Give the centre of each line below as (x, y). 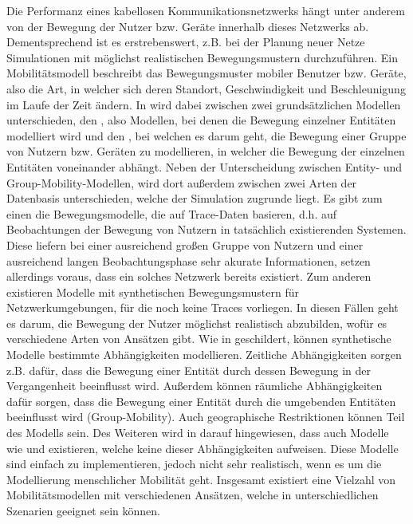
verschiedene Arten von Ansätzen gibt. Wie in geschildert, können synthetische (199, 339)
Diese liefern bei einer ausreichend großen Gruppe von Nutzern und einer (185, 244)
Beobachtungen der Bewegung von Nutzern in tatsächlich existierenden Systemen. (206, 229)
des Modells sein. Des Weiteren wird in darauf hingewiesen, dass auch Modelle (198, 433)
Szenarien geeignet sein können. (84, 510)
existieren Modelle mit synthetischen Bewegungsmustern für (153, 292)
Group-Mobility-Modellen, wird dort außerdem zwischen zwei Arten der (182, 182)
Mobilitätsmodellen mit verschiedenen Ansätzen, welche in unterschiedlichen (193, 495)
